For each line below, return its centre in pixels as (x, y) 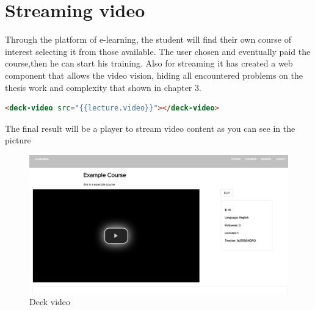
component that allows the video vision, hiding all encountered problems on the (154, 75)
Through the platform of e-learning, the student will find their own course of (148, 39)
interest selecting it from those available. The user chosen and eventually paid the (158, 51)
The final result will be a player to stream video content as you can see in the (150, 128)
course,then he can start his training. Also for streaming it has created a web (149, 63)
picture (18, 140)
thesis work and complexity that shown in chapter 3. (103, 87)
